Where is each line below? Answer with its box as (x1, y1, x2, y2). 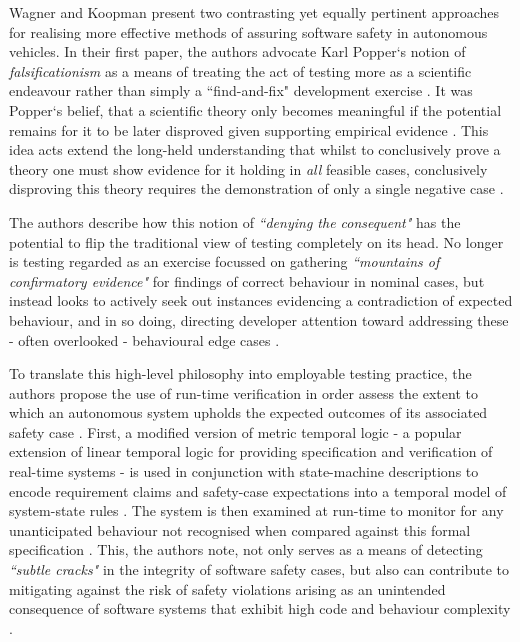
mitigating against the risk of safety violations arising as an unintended (9, 578, 446, 599)
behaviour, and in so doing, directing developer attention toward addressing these (9, 309, 509, 330)
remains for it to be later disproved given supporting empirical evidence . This (9, 119, 489, 140)
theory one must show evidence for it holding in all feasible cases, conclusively (9, 158, 488, 179)
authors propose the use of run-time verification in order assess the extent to (9, 382, 478, 403)
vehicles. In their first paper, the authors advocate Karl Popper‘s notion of (9, 41, 466, 62)
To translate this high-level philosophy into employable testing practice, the (9, 363, 472, 384)
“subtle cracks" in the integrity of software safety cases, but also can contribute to (9, 559, 509, 580)
